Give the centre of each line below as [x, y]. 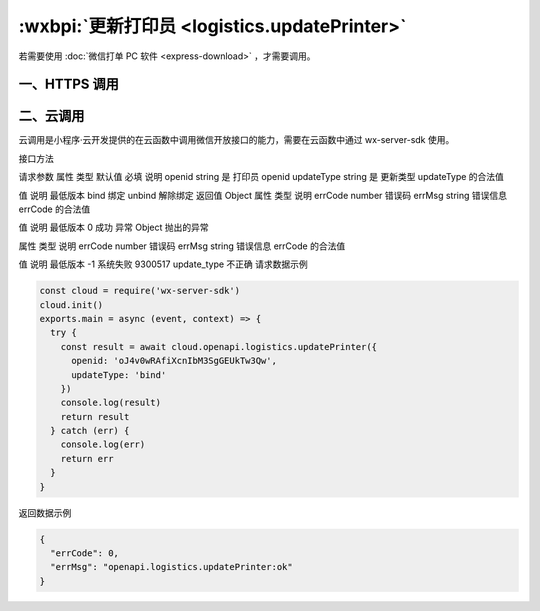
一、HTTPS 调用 [69, 84]
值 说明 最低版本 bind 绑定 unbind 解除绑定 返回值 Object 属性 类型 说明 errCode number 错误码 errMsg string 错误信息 [262, 195]
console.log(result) [111, 403]
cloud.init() [71, 304]
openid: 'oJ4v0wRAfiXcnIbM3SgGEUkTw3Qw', [174, 361]
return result [95, 416]
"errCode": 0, [85, 553]
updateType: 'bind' [119, 374]
